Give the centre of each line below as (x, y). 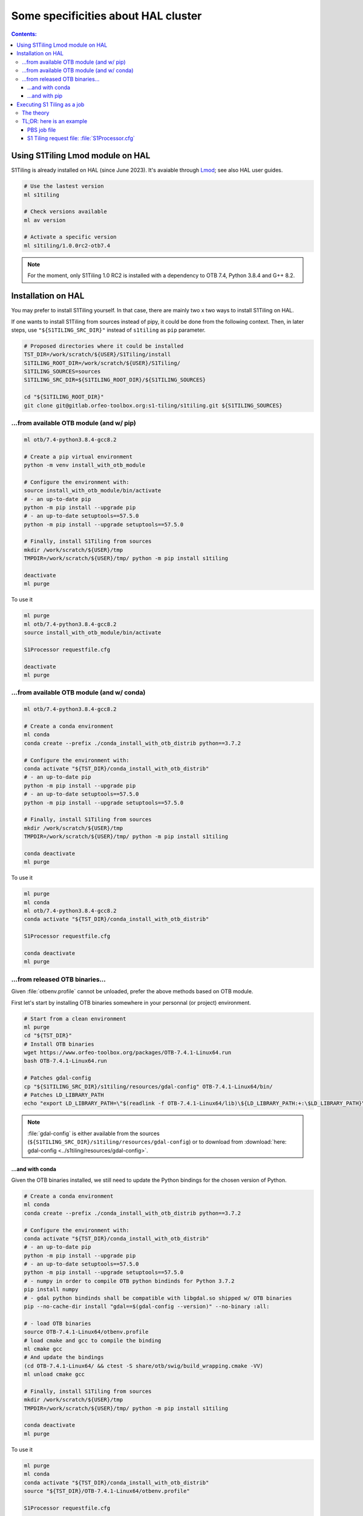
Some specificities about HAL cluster (106, 16)
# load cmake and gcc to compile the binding (93, 1340)
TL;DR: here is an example (55, 121)
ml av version (45, 220)
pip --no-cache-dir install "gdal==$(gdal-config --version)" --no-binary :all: (147, 1306)
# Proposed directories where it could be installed (104, 346)
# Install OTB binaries (59, 1044)
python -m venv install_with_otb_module (84, 465)
